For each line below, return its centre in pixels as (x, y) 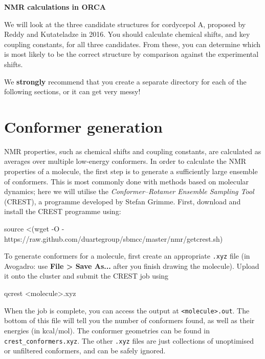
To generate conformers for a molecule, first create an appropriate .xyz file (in (127, 256)
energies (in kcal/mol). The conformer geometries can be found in (107, 330)
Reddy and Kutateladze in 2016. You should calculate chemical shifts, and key (127, 34)
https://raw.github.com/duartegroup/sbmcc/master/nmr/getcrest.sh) (114, 238)
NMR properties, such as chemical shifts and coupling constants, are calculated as (133, 151)
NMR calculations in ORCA (55, 7)
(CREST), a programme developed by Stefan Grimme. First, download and (123, 201)
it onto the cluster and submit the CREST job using (86, 276)
